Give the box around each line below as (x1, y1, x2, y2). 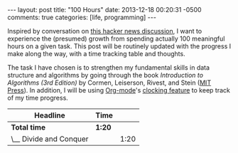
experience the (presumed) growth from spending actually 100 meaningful (7, 34, 225, 43)
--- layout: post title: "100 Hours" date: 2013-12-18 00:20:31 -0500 (7, 6, 202, 14)
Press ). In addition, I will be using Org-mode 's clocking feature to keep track (7, 86, 231, 94)
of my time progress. (7, 94, 69, 102)
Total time (11, 122, 46, 132)
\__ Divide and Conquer (11, 134, 89, 144)
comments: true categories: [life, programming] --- (7, 13, 156, 21)
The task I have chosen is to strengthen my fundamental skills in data (7, 63, 210, 72)
